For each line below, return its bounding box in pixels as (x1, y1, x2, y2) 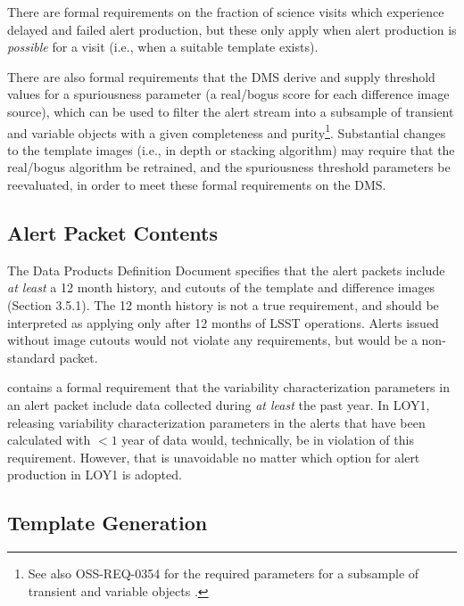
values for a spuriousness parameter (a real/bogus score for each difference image (7, 85, 450, 103)
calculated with (7, 430, 91, 449)
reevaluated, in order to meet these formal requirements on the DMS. (7, 176, 386, 193)
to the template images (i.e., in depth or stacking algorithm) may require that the (7, 140, 455, 159)
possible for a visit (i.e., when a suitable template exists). (7, 37, 319, 56)
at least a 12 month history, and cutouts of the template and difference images (7, 278, 435, 297)
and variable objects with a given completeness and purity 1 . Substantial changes (7, 120, 446, 142)
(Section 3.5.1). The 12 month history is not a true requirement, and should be (7, 295, 439, 314)
